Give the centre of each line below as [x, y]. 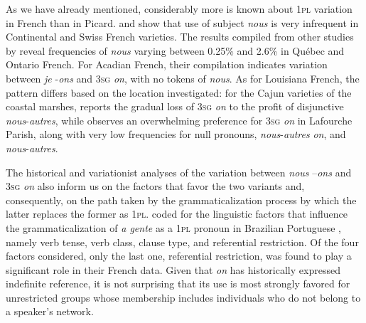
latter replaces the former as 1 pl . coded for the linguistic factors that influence [177, 214]
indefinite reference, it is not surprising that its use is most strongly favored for [178, 284]
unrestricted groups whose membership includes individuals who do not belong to [183, 297]
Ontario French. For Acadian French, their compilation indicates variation [167, 64]
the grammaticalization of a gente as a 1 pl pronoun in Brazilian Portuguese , [173, 227]
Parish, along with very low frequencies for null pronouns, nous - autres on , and [176, 134]
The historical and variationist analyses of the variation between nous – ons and [179, 172]
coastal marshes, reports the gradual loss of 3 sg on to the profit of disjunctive [175, 106]
